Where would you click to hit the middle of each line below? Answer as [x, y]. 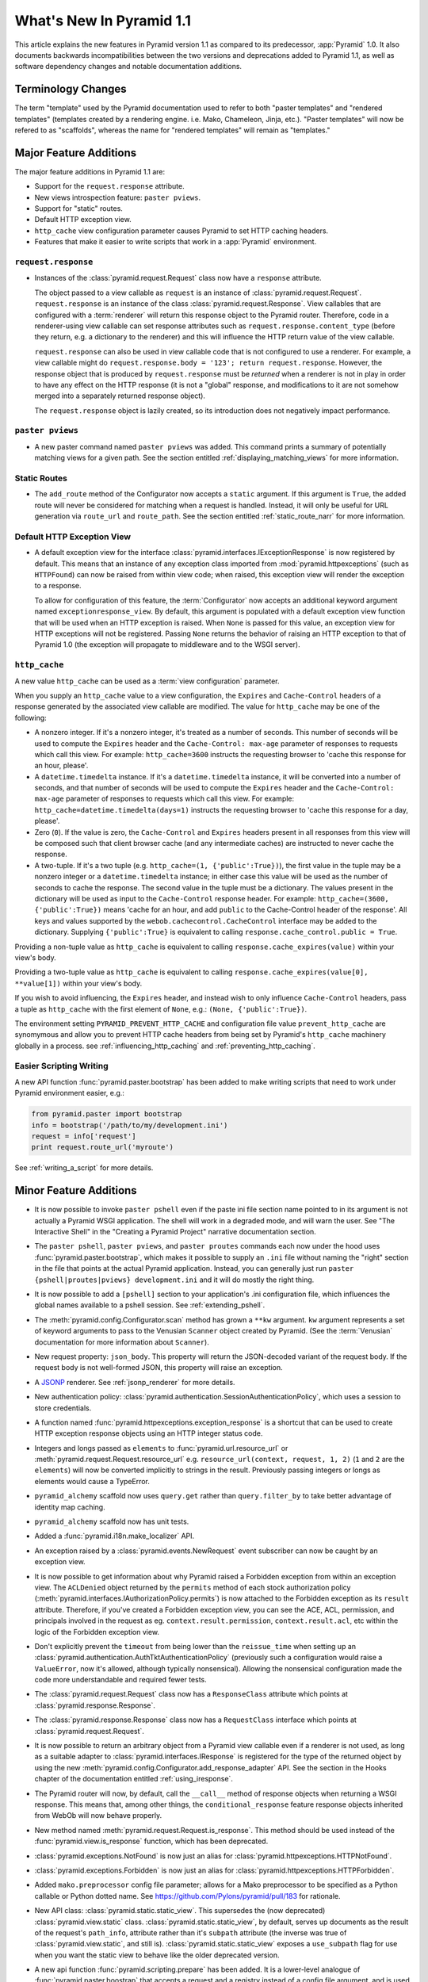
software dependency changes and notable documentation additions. [128, 67]
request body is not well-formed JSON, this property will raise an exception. [159, 1368]
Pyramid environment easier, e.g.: [69, 1093]
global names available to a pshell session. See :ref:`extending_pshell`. [150, 1305]
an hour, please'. [61, 766]
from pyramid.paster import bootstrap [107, 1114]
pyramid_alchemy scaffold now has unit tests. [112, 1521]
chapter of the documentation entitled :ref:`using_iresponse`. [134, 1779]
